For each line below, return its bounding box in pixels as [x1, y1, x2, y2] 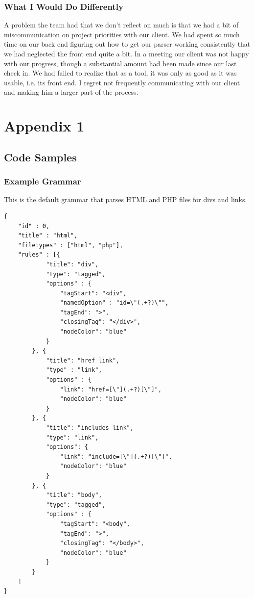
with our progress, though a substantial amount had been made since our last [4, 58, 237, 68]
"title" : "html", [18, 232, 78, 239]
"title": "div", [46, 260, 99, 268]
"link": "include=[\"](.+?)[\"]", [60, 453, 172, 460]
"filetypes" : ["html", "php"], [18, 241, 123, 249]
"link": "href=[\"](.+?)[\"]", [60, 386, 162, 393]
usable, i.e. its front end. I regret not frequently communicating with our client [4, 77, 240, 87]
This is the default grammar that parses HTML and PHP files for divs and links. [4, 194, 247, 205]
